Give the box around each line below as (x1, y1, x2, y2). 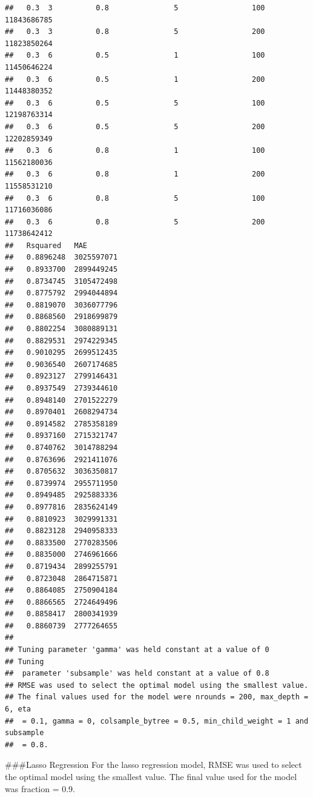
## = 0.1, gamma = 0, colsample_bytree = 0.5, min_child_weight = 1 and (5, 716, 309, 725)
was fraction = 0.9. (5, 782, 76, 795)
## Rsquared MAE (5, 241, 88, 250)
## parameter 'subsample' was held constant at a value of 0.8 (5, 669, 269, 678)
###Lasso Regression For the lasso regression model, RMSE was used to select (5, 758, 302, 771)
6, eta (5, 705, 31, 714)
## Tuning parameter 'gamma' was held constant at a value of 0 (5, 645, 269, 654)
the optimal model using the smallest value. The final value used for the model (5, 770, 297, 782)
